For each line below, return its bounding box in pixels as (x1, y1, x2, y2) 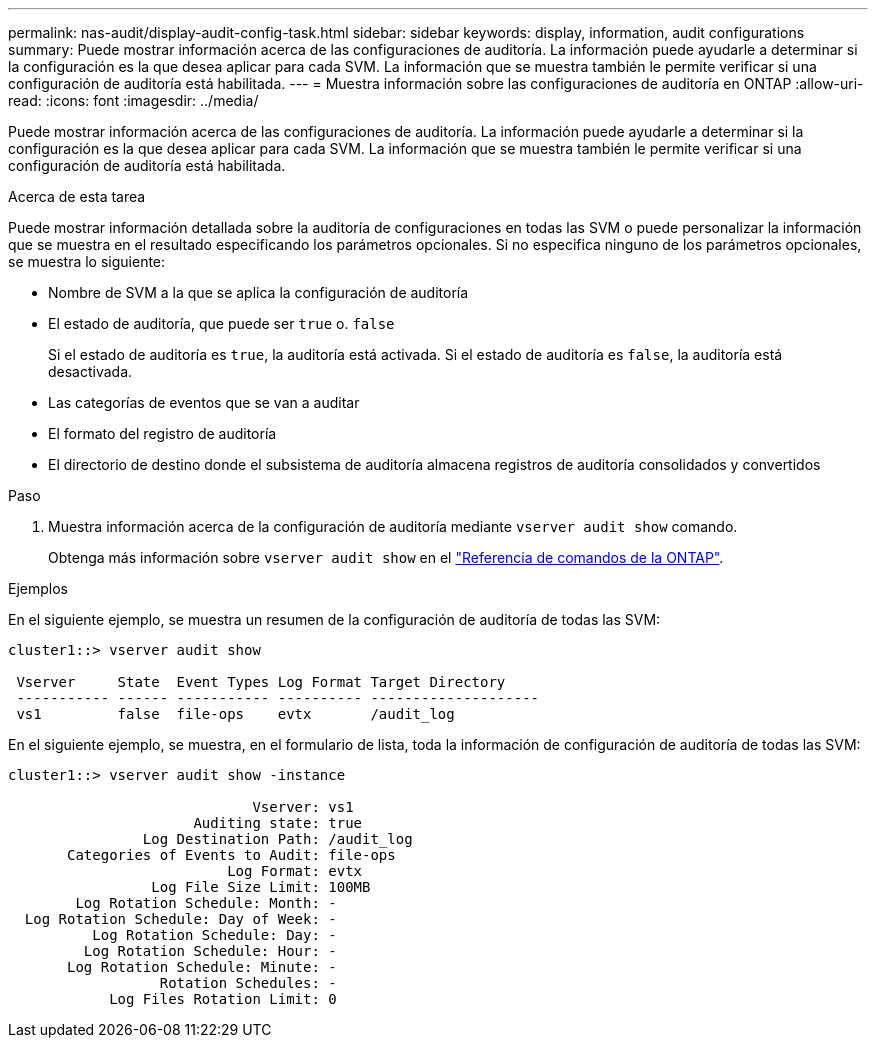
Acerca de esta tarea (8, 188, 146, 205)
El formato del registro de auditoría (48, 425, 277, 442)
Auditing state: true (193, 815, 363, 831)
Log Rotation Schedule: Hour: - (83, 943, 337, 959)
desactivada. (48, 363, 133, 380)
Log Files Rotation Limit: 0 (109, 991, 337, 1007)
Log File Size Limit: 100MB (151, 879, 371, 895)
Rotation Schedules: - (159, 975, 337, 991)
